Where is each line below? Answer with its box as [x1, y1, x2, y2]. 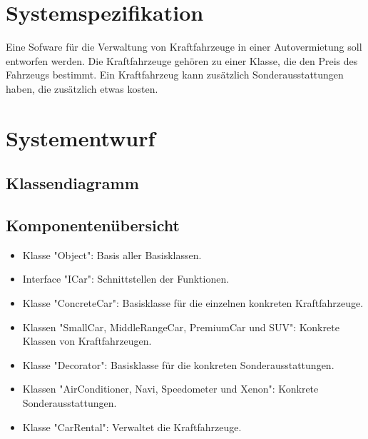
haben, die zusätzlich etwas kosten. [6, 81, 158, 96]
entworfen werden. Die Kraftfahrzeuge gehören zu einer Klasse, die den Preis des [6, 53, 358, 68]
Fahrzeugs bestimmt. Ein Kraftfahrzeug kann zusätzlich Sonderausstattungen [6, 67, 344, 82]
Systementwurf [6, 123, 155, 152]
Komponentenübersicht [6, 214, 180, 236]
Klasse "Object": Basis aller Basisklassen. [22, 247, 202, 262]
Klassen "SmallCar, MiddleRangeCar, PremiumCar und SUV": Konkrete [22, 319, 339, 334]
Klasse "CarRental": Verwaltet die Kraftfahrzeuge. [22, 419, 242, 434]
